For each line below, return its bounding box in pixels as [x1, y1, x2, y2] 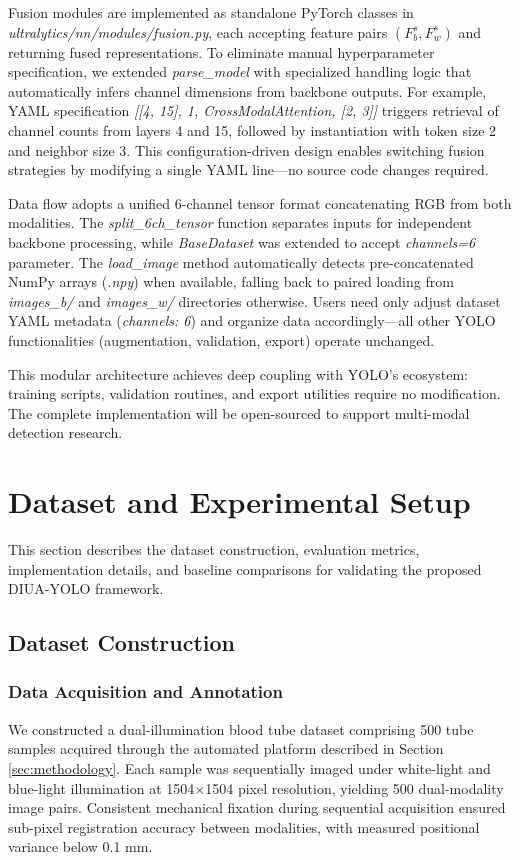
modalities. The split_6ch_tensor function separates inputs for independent [8, 212, 473, 233]
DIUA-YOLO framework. [8, 578, 164, 599]
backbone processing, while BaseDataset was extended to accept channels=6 [8, 231, 476, 252]
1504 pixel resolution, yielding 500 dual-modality [205, 777, 504, 798]
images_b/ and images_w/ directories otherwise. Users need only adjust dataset [8, 290, 501, 311]
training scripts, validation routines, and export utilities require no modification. [8, 383, 501, 404]
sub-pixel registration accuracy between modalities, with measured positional [8, 816, 480, 837]
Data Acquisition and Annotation [8, 679, 283, 704]
